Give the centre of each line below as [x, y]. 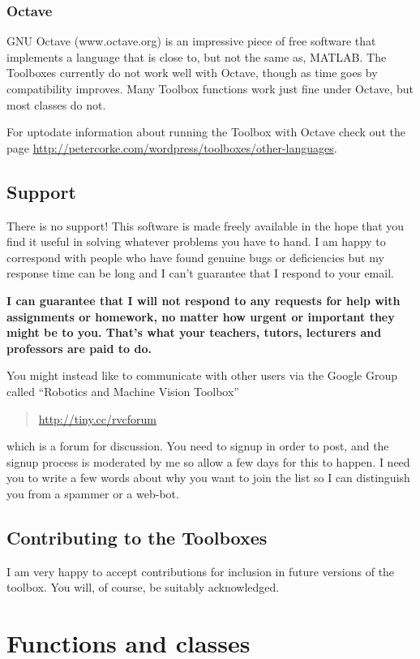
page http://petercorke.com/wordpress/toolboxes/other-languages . [172, 147]
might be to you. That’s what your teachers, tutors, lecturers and [194, 332]
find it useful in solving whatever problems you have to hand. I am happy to [196, 241]
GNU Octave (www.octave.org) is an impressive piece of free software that [191, 41]
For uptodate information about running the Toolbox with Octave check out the [206, 132]
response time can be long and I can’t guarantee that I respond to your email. [200, 273]
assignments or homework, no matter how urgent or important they [201, 316]
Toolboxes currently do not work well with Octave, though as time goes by [192, 73]
